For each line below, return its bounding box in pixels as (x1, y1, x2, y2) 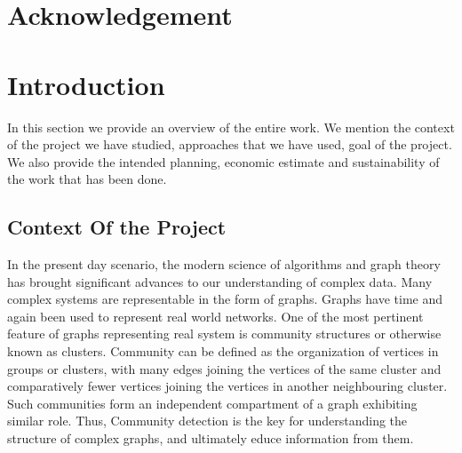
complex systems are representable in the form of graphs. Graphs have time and (7, 290, 442, 308)
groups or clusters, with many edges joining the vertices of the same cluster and (7, 359, 442, 377)
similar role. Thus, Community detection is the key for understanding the (7, 411, 408, 430)
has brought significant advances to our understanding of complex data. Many (7, 272, 433, 290)
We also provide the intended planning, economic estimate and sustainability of (7, 152, 440, 171)
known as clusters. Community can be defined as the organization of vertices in (7, 342, 439, 361)
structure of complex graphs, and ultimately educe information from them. (7, 429, 414, 448)
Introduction (7, 66, 165, 102)
